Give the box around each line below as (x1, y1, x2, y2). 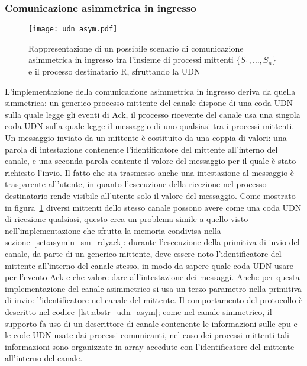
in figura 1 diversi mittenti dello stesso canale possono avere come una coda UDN (5, 201, 302, 213)
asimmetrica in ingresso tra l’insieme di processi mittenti (28, 53, 234, 66)
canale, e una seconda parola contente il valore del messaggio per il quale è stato (5, 155, 296, 167)
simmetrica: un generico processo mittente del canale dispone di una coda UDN (5, 97, 293, 109)
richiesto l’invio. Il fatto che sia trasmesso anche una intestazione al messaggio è (5, 166, 295, 178)
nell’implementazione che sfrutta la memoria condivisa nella (5, 224, 221, 236)
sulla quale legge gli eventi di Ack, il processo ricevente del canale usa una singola (5, 108, 300, 120)
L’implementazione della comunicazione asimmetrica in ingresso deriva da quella (5, 85, 296, 97)
